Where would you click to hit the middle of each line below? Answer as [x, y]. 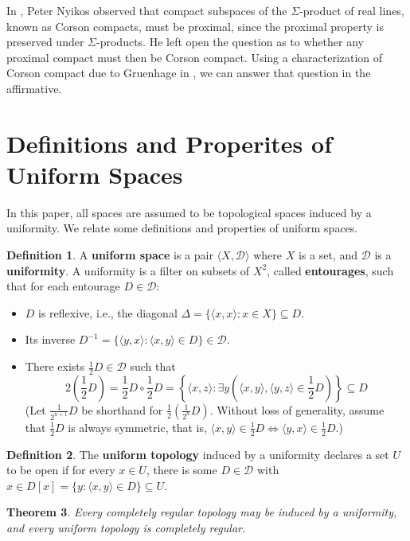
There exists [55, 366]
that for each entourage [63, 286]
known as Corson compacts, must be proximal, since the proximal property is [195, 26]
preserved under [45, 42]
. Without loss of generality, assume [297, 409]
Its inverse [50, 339]
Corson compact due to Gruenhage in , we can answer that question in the [189, 73]
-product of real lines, [352, 10]
